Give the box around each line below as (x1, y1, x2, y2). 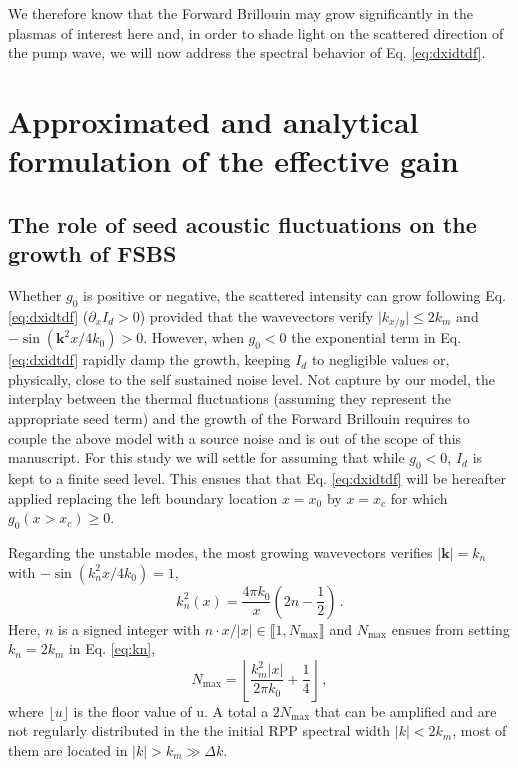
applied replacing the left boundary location (8, 487, 278, 508)
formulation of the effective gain (8, 140, 459, 181)
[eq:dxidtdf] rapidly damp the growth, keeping (8, 349, 291, 370)
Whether (8, 284, 62, 305)
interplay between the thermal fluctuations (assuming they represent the (8, 388, 452, 409)
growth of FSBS (8, 238, 177, 269)
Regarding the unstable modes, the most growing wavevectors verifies (8, 541, 433, 562)
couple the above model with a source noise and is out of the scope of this (8, 427, 462, 448)
